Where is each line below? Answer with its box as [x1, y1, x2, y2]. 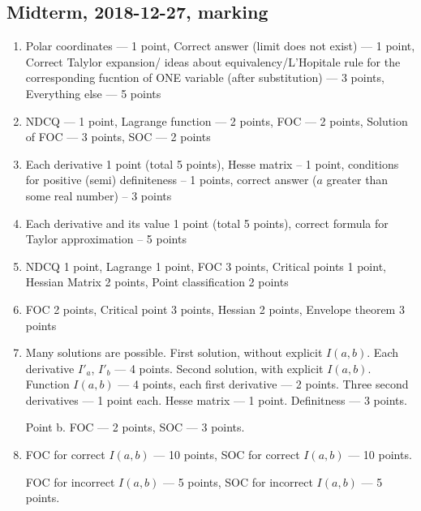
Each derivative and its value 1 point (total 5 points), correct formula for [25, 214, 389, 231]
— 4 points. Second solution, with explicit [114, 359, 324, 376]
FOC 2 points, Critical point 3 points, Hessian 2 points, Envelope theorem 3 [25, 300, 405, 317]
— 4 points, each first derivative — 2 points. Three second [118, 376, 409, 393]
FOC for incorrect [25, 473, 115, 490]
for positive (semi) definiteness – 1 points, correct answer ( [25, 171, 317, 188]
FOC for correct [25, 446, 105, 463]
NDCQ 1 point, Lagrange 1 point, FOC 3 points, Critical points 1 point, [25, 257, 386, 274]
